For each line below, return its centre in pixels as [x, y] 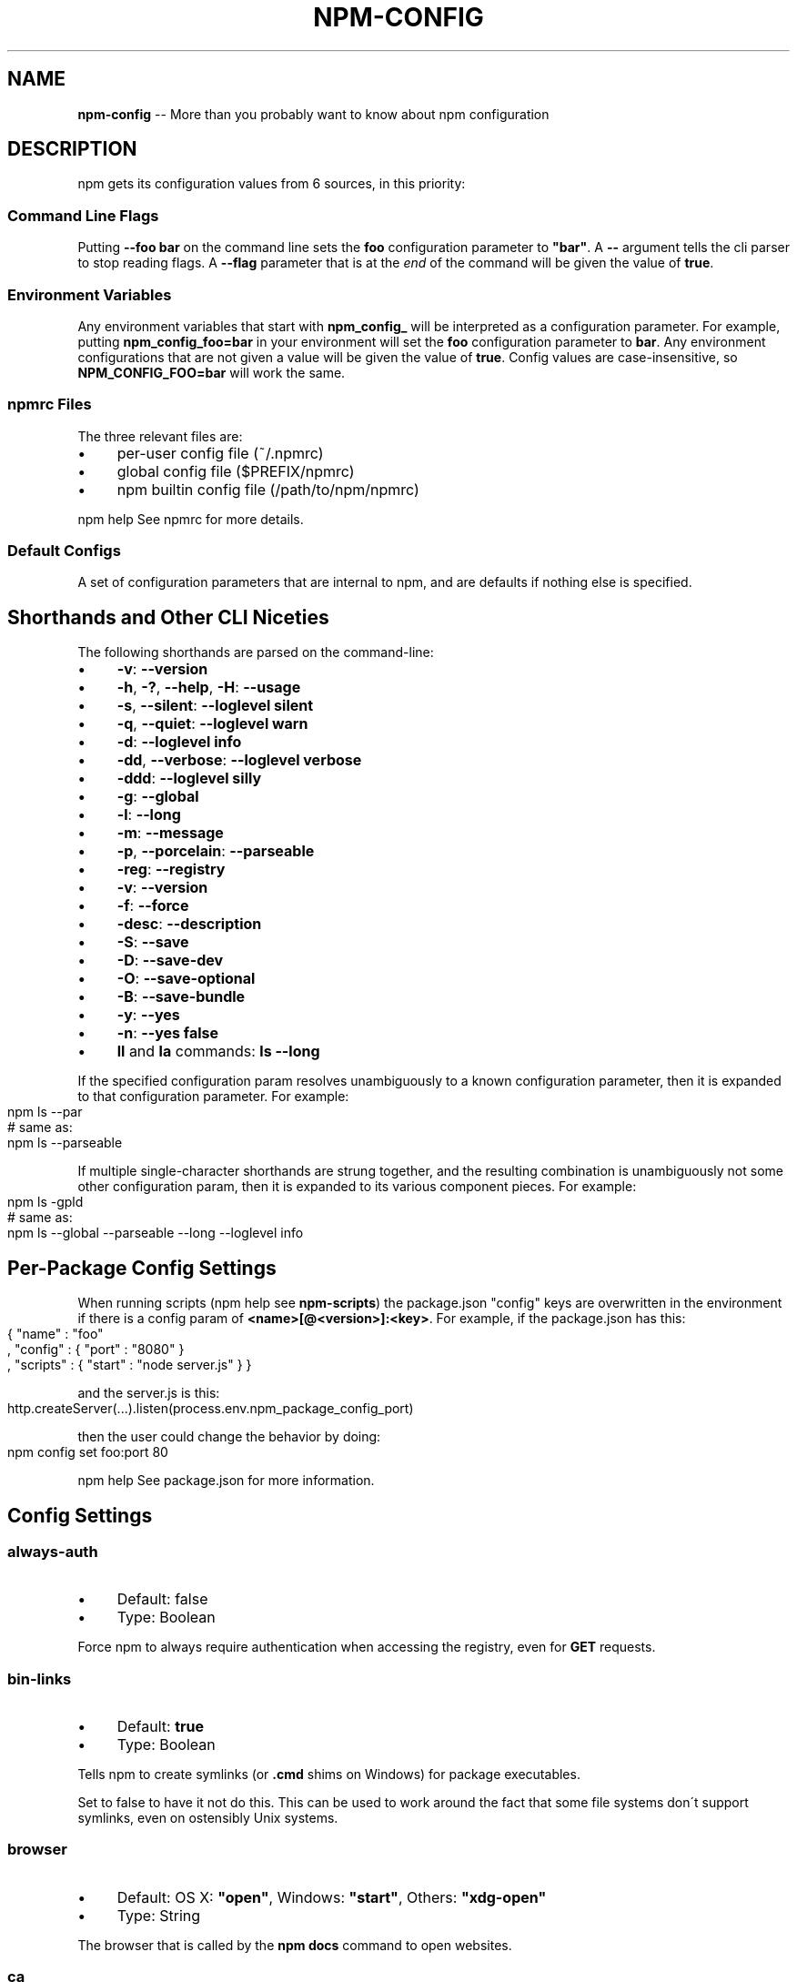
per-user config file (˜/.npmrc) [220, 453]
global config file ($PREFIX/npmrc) [236, 471]
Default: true [161, 1727]
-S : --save [153, 942]
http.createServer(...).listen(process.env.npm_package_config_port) [211, 1409]
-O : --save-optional [186, 979]
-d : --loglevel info [179, 742]
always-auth [53, 1551]
